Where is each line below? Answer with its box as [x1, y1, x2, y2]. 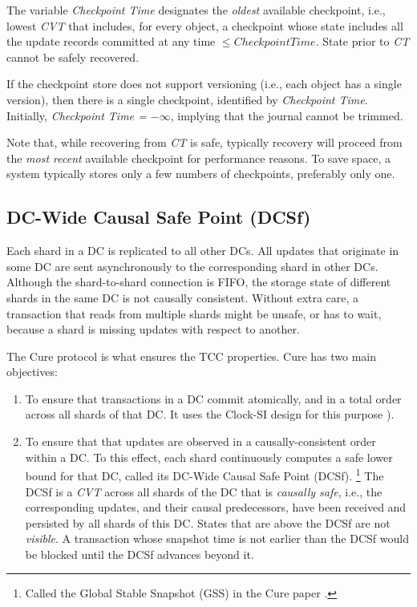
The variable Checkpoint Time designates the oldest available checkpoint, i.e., [6, 2, 386, 18]
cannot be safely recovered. [6, 48, 140, 65]
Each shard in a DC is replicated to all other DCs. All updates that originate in [6, 242, 399, 259]
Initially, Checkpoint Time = [6, 107, 147, 123]
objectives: [6, 363, 58, 380]
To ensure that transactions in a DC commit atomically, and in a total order [25, 390, 402, 407]
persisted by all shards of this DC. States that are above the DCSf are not [25, 514, 391, 531]
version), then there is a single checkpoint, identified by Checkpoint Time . [6, 91, 368, 107]
